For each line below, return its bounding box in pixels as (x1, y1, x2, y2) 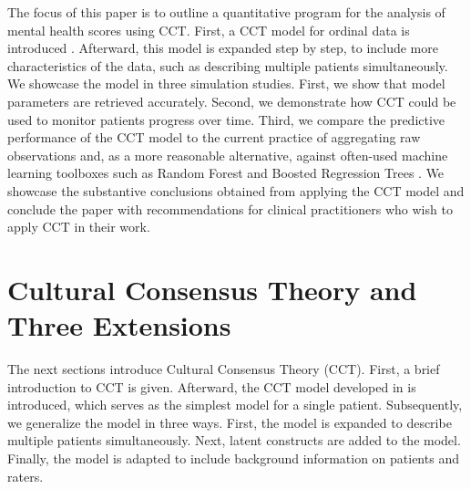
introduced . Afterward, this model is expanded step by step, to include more (7, 38, 438, 57)
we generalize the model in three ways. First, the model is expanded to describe (7, 412, 452, 432)
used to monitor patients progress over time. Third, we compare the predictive (7, 109, 445, 129)
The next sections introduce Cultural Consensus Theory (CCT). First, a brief (7, 359, 440, 379)
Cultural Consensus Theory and (7, 270, 417, 307)
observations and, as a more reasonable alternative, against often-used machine (7, 145, 448, 164)
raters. (7, 466, 44, 485)
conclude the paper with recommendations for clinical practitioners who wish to (7, 199, 453, 218)
